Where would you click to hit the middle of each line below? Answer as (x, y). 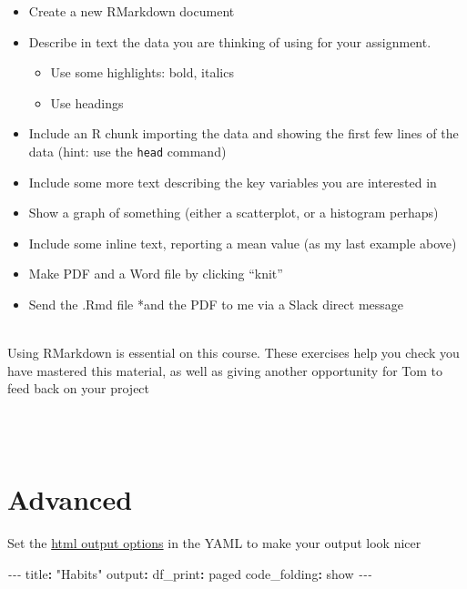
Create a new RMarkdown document (132, 11)
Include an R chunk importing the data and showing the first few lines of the (244, 133)
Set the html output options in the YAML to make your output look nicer (214, 543)
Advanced (70, 499)
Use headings (87, 102)
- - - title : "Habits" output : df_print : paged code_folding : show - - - (190, 573)
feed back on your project (79, 388)
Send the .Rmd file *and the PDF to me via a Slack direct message (216, 304)
